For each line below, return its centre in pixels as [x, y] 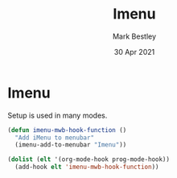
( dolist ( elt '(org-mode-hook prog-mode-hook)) [89, 159]
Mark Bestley [134, 36]
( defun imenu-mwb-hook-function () [67, 130]
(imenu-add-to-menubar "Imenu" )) [71, 145]
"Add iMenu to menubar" [54, 138]
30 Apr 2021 [134, 52]
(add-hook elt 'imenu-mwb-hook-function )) [87, 167]
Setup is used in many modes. [58, 115]
